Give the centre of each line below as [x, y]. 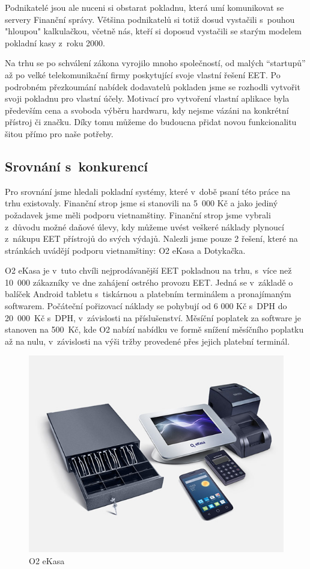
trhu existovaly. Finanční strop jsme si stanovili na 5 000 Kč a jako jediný [141, 203]
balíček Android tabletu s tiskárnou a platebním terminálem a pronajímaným [148, 294]
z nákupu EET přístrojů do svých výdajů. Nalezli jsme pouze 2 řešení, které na [151, 238]
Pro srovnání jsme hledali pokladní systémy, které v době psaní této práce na [148, 191]
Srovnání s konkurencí [77, 166]
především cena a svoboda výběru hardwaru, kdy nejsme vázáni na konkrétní [147, 110]
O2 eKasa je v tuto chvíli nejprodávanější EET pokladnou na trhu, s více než [148, 270]
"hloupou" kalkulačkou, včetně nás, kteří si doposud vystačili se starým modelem [153, 31]
